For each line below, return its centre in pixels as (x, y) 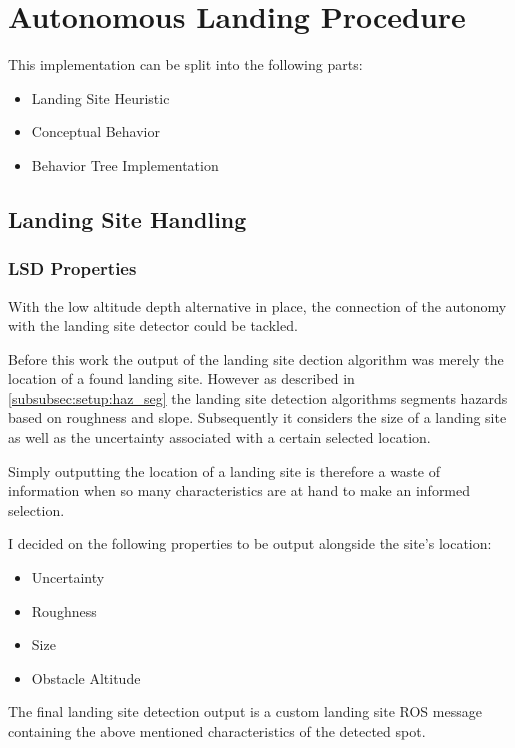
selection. (36, 509)
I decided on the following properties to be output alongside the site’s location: (250, 543)
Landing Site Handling (127, 218)
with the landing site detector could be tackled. (153, 325)
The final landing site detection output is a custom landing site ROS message (245, 711)
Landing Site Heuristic (100, 97)
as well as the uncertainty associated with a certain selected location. (219, 437)
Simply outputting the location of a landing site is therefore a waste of (224, 470)
